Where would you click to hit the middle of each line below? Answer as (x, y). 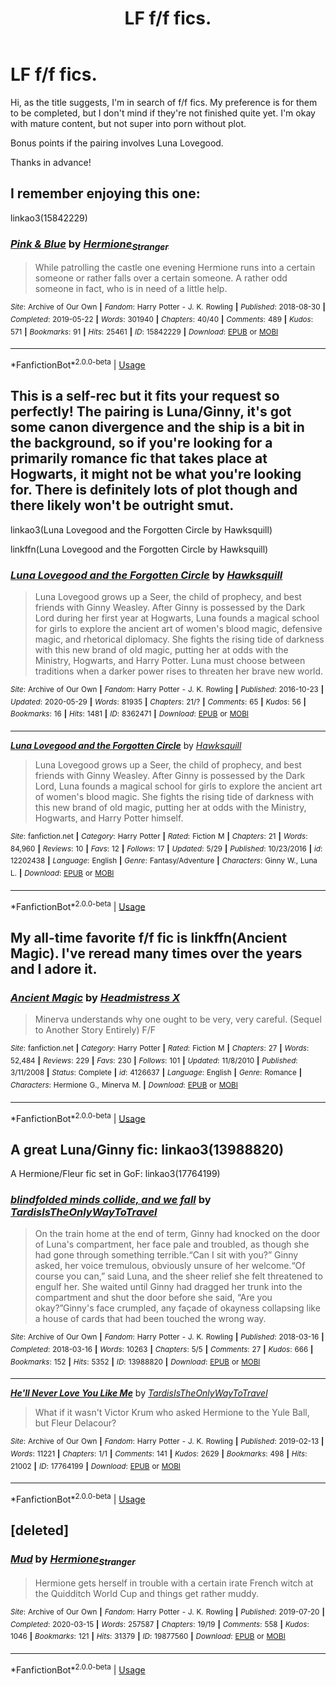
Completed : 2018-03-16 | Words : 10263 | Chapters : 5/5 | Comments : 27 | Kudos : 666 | (162, 1350)
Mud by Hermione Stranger (73, 1560)
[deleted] (40, 1530)
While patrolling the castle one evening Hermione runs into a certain (175, 268)
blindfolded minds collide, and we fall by (111, 1199)
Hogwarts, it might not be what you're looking (156, 474)
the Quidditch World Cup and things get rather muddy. (146, 1593)
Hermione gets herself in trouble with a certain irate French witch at (174, 1583)
